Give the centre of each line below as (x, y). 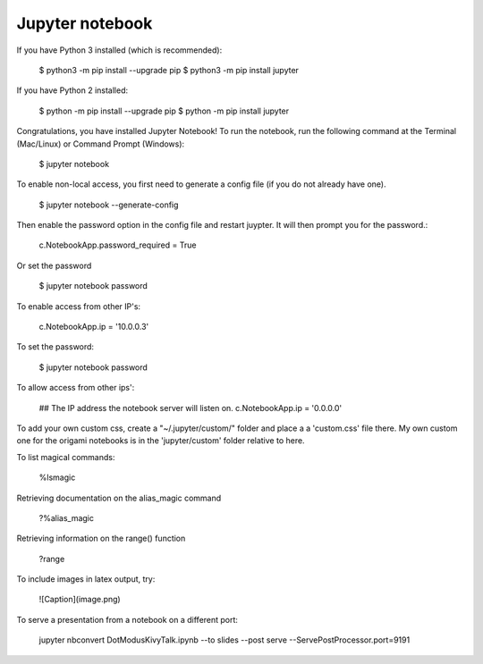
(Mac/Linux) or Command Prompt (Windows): (101, 144)
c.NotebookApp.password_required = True (118, 245)
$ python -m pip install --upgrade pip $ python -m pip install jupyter (164, 111)
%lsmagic (57, 477)
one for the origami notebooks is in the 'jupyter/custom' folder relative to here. (161, 441)
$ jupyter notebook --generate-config (109, 205)
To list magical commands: (66, 457)
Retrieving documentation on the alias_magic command (119, 498)
